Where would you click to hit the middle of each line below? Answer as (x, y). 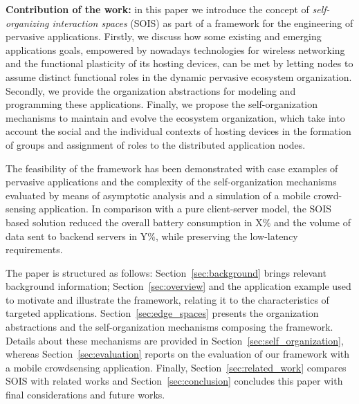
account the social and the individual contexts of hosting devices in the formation (178, 131)
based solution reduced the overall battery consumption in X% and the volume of (178, 222)
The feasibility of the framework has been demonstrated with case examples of (172, 168)
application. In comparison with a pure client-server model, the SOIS (185, 209)
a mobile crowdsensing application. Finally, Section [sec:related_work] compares (176, 367)
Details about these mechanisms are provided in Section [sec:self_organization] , (175, 340)
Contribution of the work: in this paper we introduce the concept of (157, 9)
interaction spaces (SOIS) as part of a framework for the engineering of (203, 22)
